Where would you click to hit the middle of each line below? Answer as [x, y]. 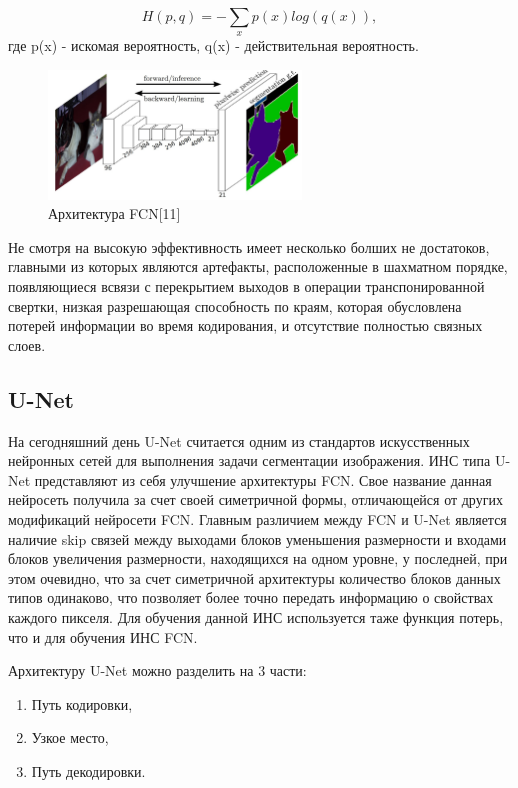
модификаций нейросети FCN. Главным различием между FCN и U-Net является [257, 518]
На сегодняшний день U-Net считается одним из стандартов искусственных [239, 440]
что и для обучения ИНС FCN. [103, 636]
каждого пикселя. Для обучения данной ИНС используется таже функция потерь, [256, 616]
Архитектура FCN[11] [114, 213]
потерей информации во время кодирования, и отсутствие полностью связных [245, 325]
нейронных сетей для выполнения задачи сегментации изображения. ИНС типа [249, 460]
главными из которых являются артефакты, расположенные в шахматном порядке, [258, 266]
